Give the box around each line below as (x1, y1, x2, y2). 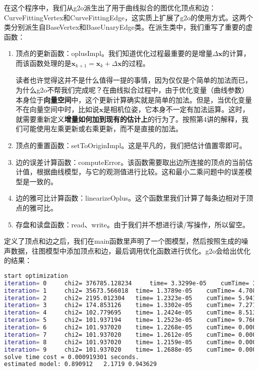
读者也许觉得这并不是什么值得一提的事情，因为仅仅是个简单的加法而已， (15, 75, 252, 85)
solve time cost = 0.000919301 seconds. (4, 353, 139, 361)
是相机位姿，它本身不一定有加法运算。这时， (103, 104, 250, 114)
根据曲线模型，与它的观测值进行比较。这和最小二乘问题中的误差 (36, 166, 245, 177)
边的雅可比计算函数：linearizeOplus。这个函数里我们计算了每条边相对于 (15, 193, 247, 203)
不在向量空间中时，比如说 (15, 104, 99, 114)
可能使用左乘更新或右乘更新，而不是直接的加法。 (22, 123, 183, 134)
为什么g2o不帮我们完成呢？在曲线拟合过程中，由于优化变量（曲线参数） (15, 85, 249, 95)
